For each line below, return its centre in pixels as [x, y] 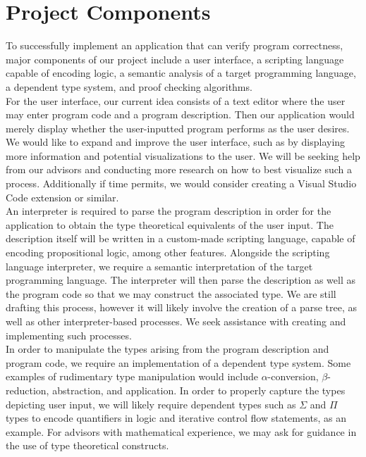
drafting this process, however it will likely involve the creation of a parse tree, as [181, 307]
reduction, [28, 390]
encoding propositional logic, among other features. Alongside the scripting [168, 252]
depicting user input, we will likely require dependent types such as [151, 404]
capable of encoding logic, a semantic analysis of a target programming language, [181, 73]
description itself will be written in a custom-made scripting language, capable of [181, 238]
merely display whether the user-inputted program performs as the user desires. [178, 128]
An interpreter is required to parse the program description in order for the [169, 211]
